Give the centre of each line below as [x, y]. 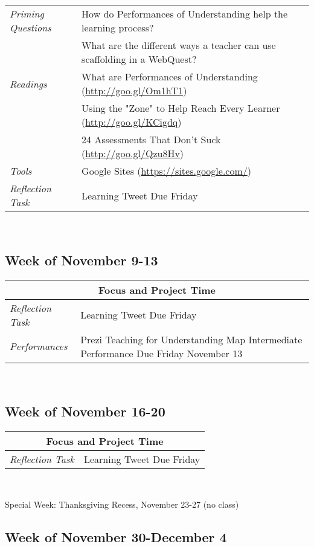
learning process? [118, 28]
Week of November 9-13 [82, 260]
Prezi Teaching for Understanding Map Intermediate [191, 339]
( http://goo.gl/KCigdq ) [132, 122]
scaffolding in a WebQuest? [139, 59]
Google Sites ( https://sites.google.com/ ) [167, 171]
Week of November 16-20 [85, 411]
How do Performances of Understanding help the [185, 14]
